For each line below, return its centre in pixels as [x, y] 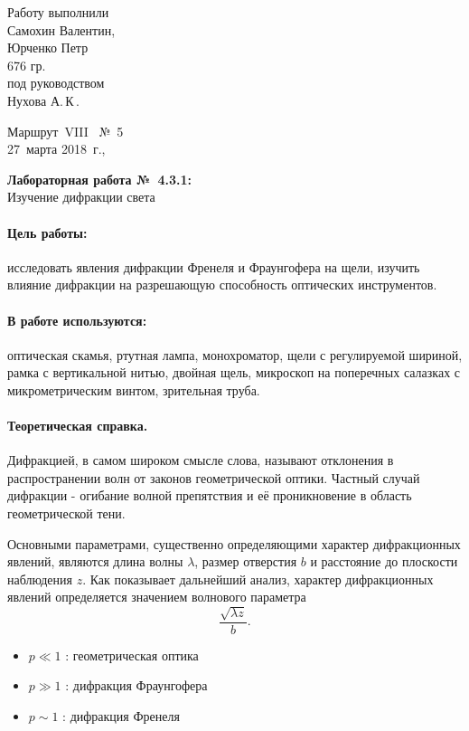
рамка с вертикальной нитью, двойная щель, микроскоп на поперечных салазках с [234, 372]
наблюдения [40, 579]
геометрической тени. [66, 513]
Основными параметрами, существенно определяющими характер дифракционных [234, 543]
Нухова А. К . [43, 100]
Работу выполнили [58, 12]
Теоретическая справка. [78, 426]
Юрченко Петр [48, 47]
